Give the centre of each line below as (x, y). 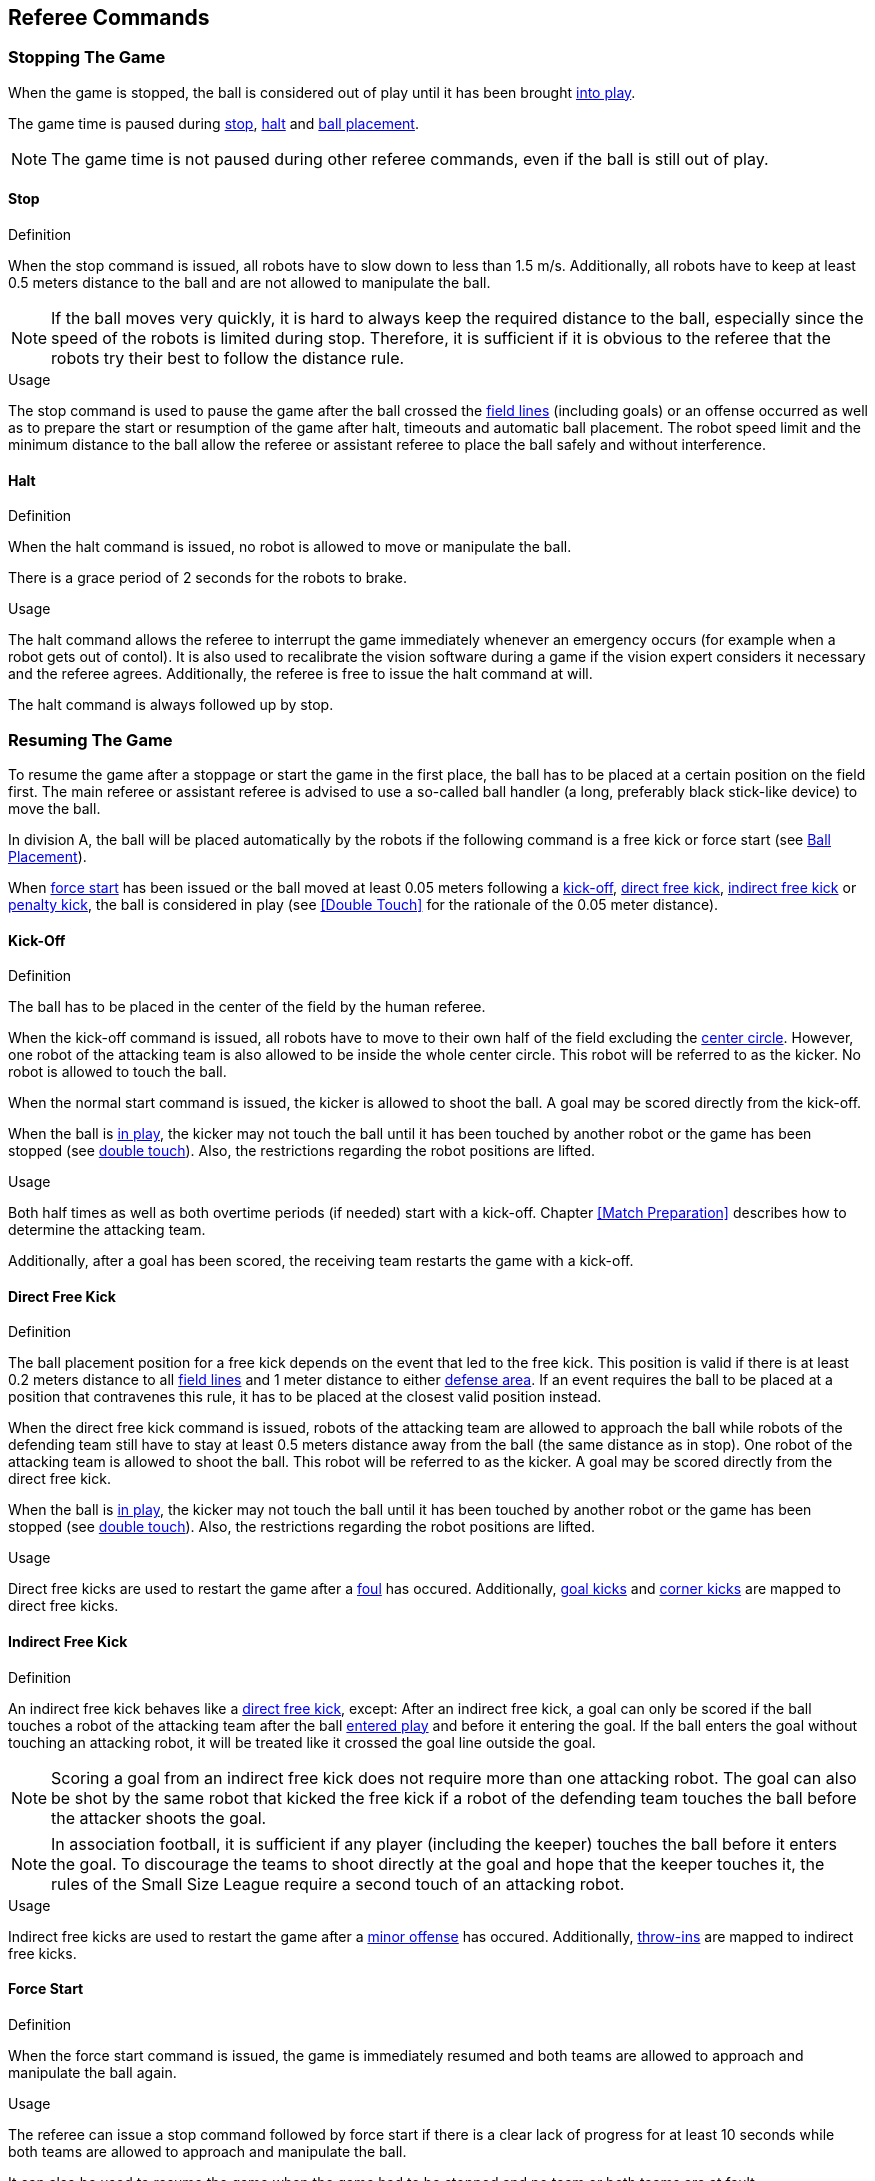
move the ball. (54, 808)
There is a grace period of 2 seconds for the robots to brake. (208, 578)
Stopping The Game (87, 57)
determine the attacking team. (107, 1230)
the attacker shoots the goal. (159, 1817)
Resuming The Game (90, 739)
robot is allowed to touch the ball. (117, 1072)
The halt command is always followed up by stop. (171, 705)
